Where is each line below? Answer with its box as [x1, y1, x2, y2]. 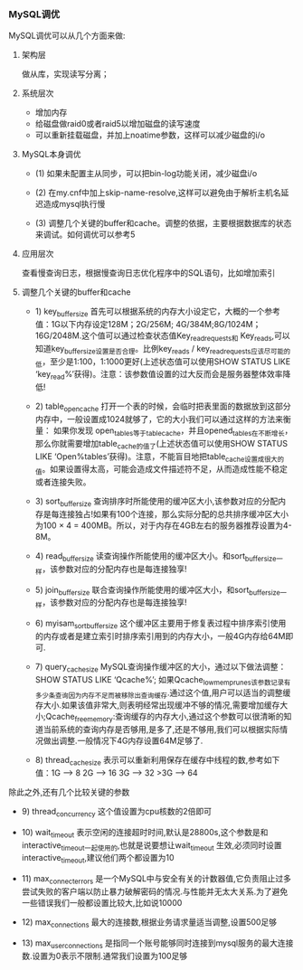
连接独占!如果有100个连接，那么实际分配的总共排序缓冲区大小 [59, 509, 289, 520]
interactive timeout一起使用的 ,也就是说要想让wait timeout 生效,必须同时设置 [21, 839, 282, 852]
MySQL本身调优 [21, 149, 81, 160]
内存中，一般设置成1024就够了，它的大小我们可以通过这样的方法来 [34, 414, 284, 425]
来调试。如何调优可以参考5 [34, 229, 136, 240]
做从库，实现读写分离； [21, 69, 109, 80]
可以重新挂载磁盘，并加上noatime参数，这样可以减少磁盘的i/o [34, 129, 266, 141]
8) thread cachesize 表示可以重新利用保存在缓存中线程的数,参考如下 [34, 755, 280, 768]
